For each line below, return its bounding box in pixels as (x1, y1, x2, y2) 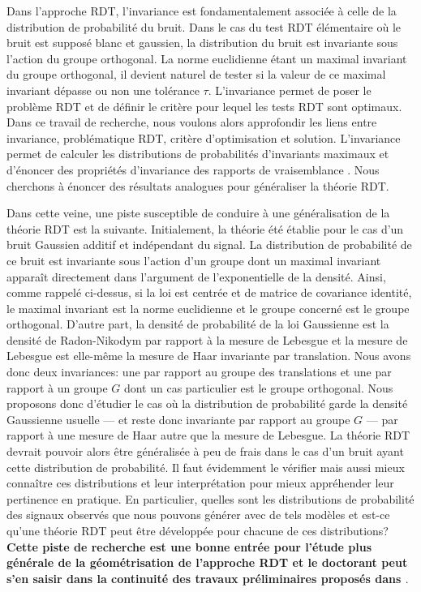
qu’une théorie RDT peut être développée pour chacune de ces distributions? (6, 522, 389, 538)
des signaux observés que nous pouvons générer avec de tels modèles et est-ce (6, 506, 390, 523)
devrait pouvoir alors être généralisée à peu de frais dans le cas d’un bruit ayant (6, 443, 404, 460)
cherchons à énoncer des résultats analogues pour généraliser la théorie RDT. (6, 177, 389, 194)
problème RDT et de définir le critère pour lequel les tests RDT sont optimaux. (6, 97, 402, 114)
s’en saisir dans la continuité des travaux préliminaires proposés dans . (6, 569, 409, 586)
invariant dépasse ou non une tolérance (6, 81, 200, 98)
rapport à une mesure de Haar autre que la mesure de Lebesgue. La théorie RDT (6, 427, 410, 444)
